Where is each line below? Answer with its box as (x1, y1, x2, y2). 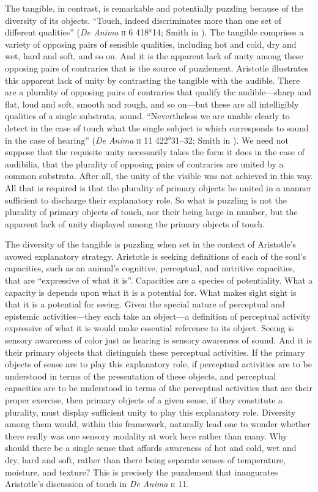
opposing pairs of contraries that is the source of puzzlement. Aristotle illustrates (5, 61, 309, 74)
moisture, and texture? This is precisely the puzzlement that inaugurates (5, 465, 278, 478)
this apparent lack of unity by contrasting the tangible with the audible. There (5, 73, 300, 86)
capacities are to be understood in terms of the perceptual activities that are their (5, 381, 312, 394)
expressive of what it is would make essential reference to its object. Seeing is (5, 321, 294, 334)
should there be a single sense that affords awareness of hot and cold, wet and (5, 441, 297, 454)
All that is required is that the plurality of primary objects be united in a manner (5, 181, 312, 194)
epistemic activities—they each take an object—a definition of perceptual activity (5, 309, 311, 322)
